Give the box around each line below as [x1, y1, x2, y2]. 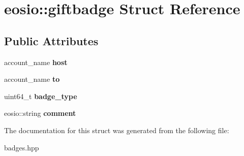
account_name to [4, 74, 60, 84]
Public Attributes [4, 33, 99, 48]
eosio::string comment [4, 108, 76, 118]
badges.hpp [4, 142, 39, 152]
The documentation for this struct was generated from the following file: [4, 124, 229, 135]
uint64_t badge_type [4, 90, 77, 101]
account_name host [4, 56, 68, 67]
